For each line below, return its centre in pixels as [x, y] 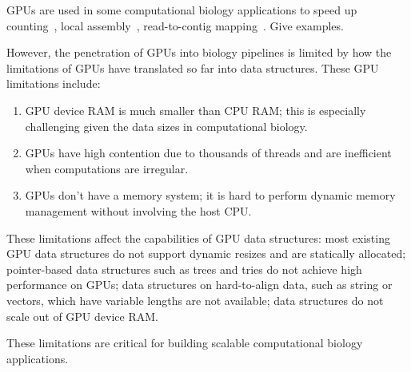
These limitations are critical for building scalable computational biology [185, 343]
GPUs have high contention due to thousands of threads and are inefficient [208, 153]
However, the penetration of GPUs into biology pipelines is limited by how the [199, 52]
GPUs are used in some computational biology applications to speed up [182, 10]
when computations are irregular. [107, 168]
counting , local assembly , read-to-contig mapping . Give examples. [175, 25]
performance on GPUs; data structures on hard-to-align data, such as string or [200, 285]
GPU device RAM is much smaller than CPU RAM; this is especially [196, 110]
